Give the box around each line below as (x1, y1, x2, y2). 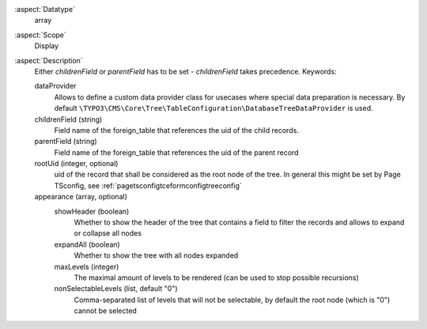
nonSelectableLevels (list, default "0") (54, 284, 178, 293)
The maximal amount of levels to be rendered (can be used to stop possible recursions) (74, 273, 359, 282)
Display (34, 41, 59, 51)
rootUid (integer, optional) (34, 159, 119, 168)
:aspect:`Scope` (14, 30, 66, 40)
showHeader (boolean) (54, 206, 130, 216)
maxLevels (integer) (54, 262, 119, 271)
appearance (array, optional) (34, 192, 128, 202)
